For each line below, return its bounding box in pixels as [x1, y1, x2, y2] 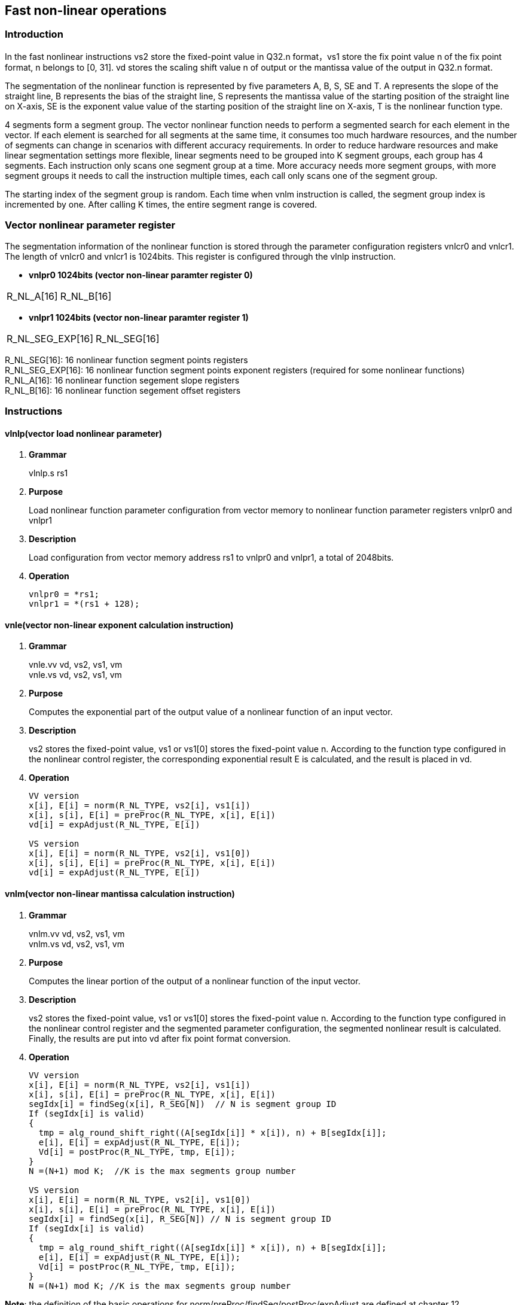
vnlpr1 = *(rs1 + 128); [29, 599, 140, 609]
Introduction [5, 28, 63, 41]
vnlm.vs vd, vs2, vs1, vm [29, 938, 124, 949]
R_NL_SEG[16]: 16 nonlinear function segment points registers [5, 354, 248, 365]
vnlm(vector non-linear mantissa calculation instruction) [5, 888, 235, 899]
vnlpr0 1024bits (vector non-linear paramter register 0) [29, 269, 253, 280]
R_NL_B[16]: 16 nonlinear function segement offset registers [5, 385, 241, 396]
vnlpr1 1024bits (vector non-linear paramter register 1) [29, 312, 249, 323]
